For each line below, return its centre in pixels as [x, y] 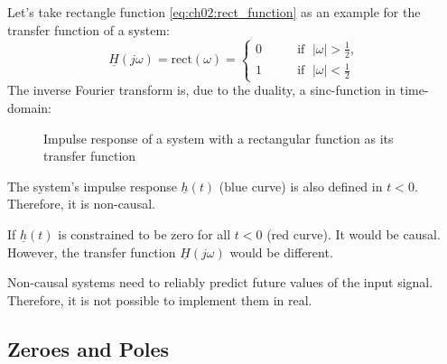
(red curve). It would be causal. [354, 234]
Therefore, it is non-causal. [81, 204]
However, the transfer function [92, 252]
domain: [30, 108]
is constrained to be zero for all [144, 234]
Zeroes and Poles [88, 348]
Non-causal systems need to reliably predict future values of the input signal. [220, 282]
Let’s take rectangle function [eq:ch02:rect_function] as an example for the [214, 12]
